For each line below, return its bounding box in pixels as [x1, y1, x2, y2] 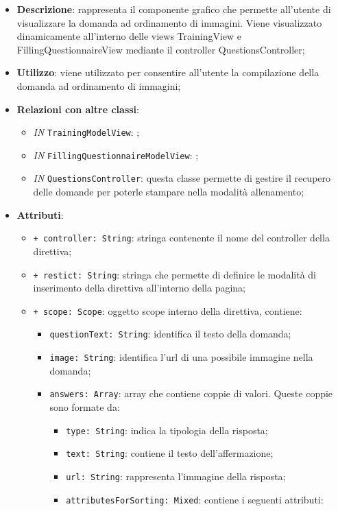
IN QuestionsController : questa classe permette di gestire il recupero [33, 171, 331, 185]
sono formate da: [49, 400, 120, 414]
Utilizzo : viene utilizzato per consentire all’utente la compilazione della [16, 65, 319, 80]
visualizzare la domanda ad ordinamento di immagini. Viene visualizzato [16, 15, 322, 29]
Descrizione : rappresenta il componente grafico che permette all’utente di [16, 2, 331, 16]
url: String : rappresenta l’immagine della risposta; [66, 468, 286, 483]
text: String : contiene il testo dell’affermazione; [66, 446, 274, 460]
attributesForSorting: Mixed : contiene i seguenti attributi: [66, 492, 324, 506]
